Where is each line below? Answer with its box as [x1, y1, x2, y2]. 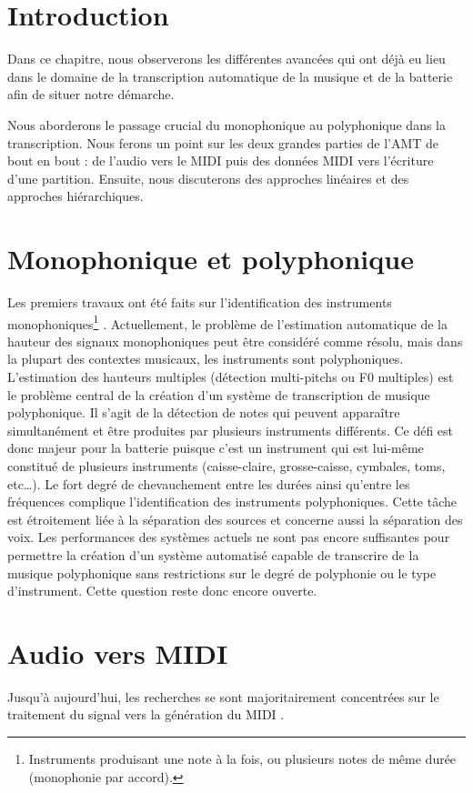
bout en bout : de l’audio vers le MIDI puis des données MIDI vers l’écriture [7, 151, 434, 170]
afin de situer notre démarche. [7, 85, 175, 104]
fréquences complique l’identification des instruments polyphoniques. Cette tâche [7, 492, 457, 511]
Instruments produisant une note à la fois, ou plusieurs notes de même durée [28, 749, 457, 768]
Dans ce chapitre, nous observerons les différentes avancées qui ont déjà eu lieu [7, 49, 446, 68]
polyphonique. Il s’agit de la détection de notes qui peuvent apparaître [7, 403, 400, 422]
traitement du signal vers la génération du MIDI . [7, 705, 285, 724]
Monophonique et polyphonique [7, 240, 414, 277]
